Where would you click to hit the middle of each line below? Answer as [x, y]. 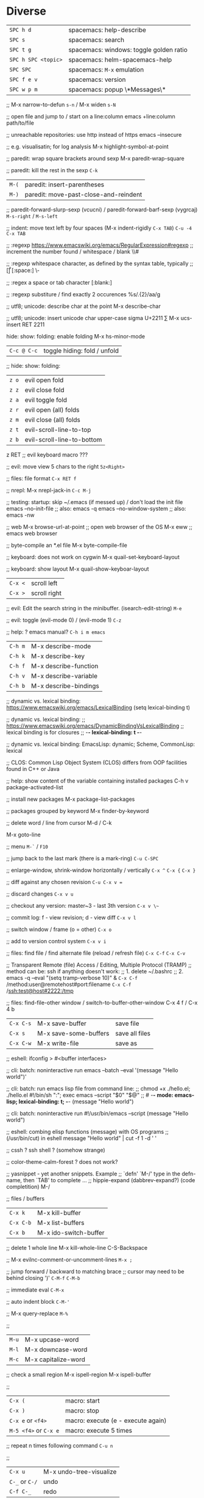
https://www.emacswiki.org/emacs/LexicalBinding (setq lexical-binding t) [98, 707]
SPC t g [20, 49]
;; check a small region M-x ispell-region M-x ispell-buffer [79, 1374]
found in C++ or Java [33, 769]
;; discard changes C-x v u [40, 894]
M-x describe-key [58, 656]
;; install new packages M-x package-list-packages [71, 799]
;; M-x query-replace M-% [37, 1313]
